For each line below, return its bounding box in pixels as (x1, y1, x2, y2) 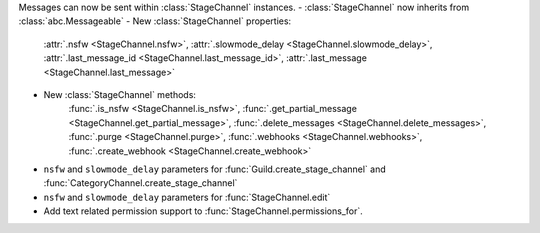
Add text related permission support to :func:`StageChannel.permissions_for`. (43, 205, 364, 217)
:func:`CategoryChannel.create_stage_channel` (43, 177, 238, 189)
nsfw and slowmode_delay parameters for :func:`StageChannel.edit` (43, 191, 331, 203)
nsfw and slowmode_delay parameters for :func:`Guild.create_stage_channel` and (43, 163, 387, 175)
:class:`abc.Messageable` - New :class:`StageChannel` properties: (18, 15, 292, 27)
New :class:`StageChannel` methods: (43, 88, 197, 100)
